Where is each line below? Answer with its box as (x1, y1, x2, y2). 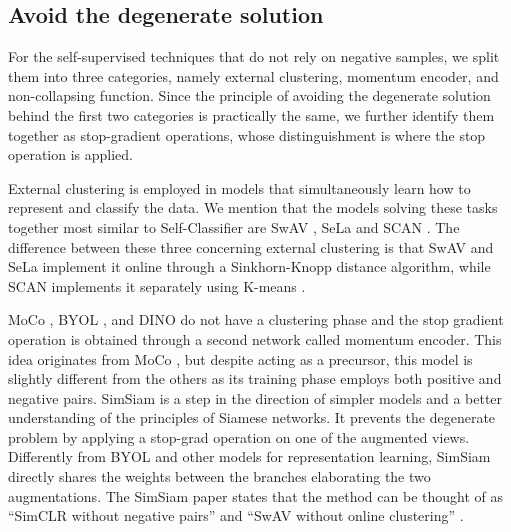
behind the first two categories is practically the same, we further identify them (8, 104, 495, 125)
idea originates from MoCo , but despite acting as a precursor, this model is (8, 348, 473, 369)
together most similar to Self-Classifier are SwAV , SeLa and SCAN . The (8, 216, 460, 237)
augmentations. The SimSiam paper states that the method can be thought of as (8, 485, 504, 506)
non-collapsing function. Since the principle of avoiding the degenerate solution (8, 85, 491, 106)
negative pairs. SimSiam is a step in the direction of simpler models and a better (8, 387, 503, 408)
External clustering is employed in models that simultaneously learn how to (8, 177, 471, 198)
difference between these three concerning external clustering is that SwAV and (8, 236, 494, 257)
